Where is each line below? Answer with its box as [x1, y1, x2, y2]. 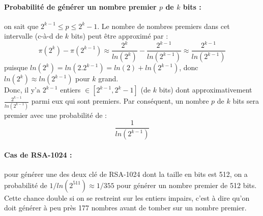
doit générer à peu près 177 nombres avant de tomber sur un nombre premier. [4, 202, 247, 213]
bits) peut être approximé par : [71, 30, 168, 41]
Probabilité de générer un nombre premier [4, 1, 157, 12]
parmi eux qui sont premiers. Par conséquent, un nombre [31, 96, 209, 106]
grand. [98, 73, 119, 84]
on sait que [4, 20, 39, 31]
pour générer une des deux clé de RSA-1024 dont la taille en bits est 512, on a [4, 169, 248, 179]
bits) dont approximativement [159, 84, 252, 95]
